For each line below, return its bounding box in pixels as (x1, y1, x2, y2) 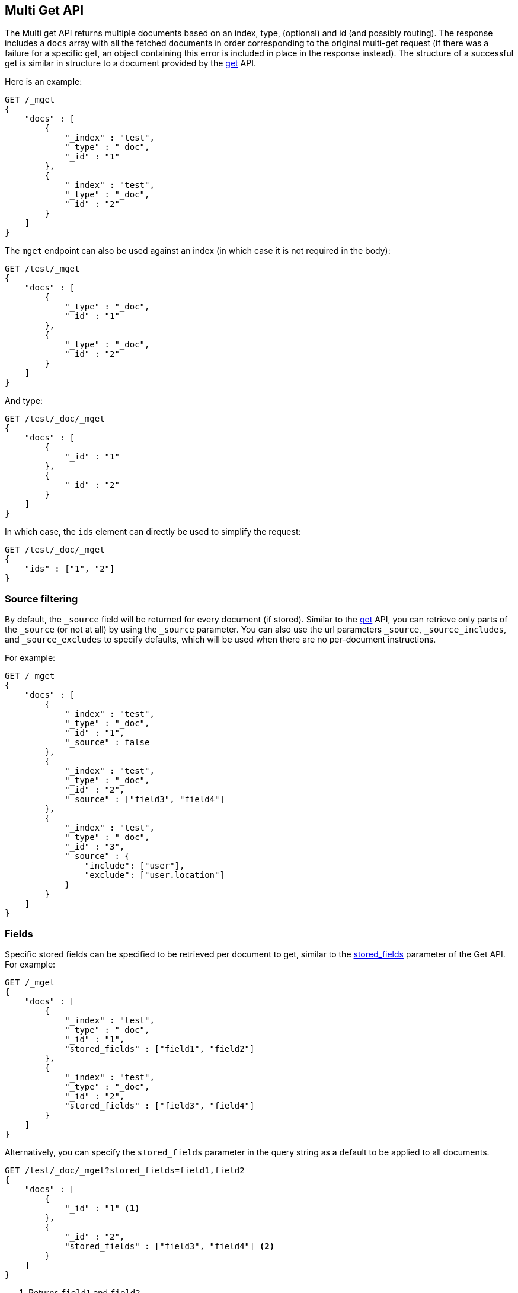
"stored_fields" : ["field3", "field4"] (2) (65, 1241, 275, 1251)
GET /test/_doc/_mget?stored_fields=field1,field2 (5, 1165, 245, 1175)
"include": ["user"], (84, 861, 185, 871)
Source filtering (5, 592, 78, 605)
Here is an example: (5, 76, 82, 87)
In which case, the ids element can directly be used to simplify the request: (5, 526, 301, 537)
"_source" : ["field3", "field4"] (65, 794, 225, 804)
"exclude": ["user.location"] (84, 870, 225, 880)
